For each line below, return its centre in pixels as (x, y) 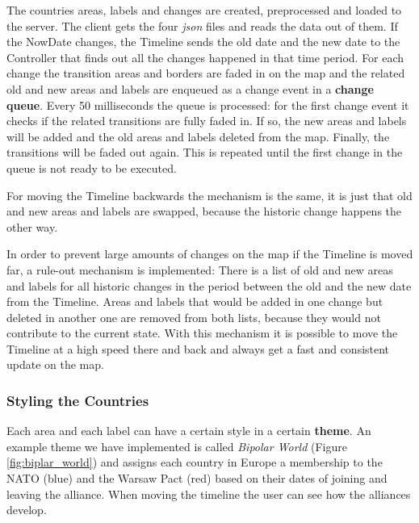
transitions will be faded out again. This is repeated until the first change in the (205, 152)
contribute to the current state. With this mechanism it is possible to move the (202, 333)
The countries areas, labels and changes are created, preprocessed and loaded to (204, 10)
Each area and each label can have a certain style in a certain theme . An (189, 431)
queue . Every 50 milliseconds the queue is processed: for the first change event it (208, 105)
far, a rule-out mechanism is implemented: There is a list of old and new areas (200, 269)
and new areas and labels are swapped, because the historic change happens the (204, 211)
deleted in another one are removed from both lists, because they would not (194, 317)
